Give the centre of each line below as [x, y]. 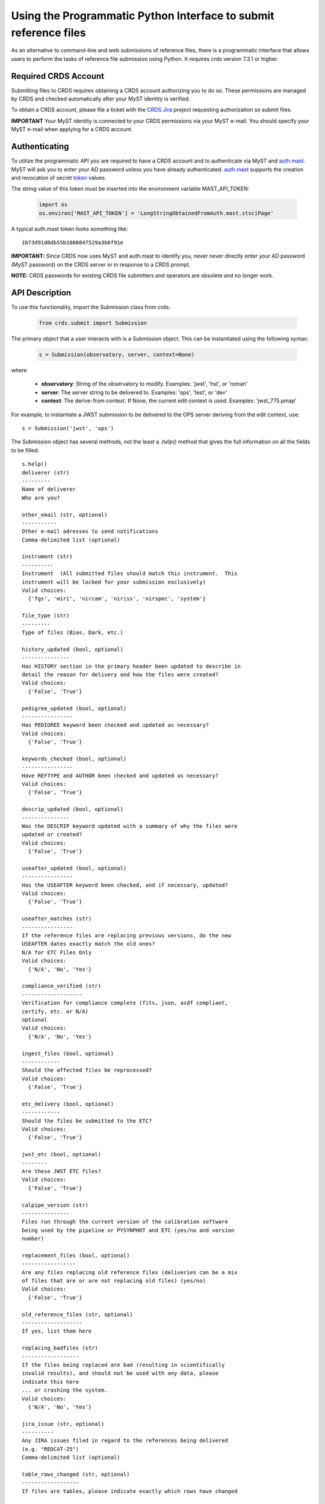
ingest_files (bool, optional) [68, 1053]
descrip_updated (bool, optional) [73, 809]
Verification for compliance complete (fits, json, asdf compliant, [125, 1003]
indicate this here [51, 1382]
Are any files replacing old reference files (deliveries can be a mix [130, 1272]
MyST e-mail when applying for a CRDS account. [72, 129]
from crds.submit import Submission [93, 323]
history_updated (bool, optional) [73, 649]
